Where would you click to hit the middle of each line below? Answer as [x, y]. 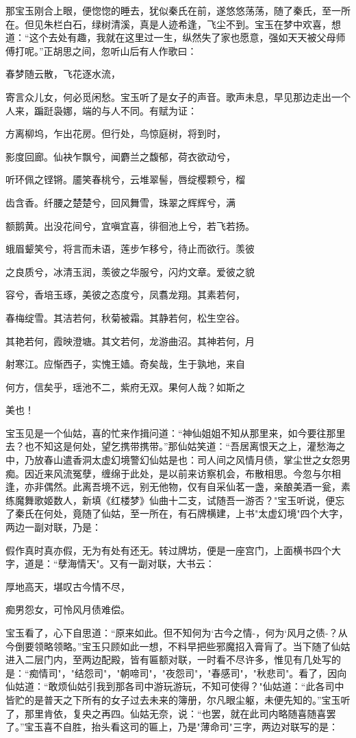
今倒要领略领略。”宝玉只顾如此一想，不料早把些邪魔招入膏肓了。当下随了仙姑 [178, 646]
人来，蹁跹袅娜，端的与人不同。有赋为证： [101, 110]
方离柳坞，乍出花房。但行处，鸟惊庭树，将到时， [116, 133]
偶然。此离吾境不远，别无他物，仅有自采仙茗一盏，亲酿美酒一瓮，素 [197, 487]
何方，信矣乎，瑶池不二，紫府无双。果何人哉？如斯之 [125, 386]
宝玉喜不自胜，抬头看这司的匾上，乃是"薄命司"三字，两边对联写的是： [181, 727]
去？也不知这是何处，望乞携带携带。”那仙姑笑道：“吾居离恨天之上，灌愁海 [171, 446]
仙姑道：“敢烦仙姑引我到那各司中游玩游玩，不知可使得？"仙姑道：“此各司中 [175, 686]
